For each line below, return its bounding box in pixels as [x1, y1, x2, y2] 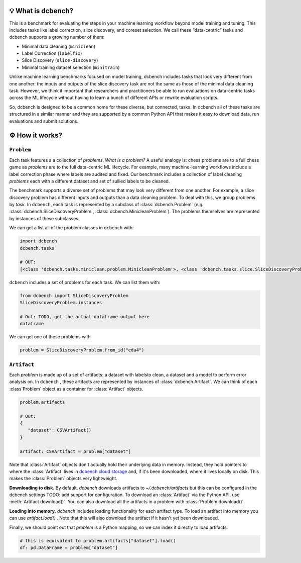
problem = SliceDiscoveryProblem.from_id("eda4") [20, 347, 144, 353]
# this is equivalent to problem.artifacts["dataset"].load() [20, 538, 176, 543]
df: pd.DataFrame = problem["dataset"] [20, 545, 118, 550]
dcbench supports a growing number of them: [9, 34, 105, 40]
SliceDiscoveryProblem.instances [20, 300, 102, 306]
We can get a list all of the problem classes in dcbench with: [9, 225, 134, 231]
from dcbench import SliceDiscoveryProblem [20, 293, 129, 299]
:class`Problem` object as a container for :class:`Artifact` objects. [9, 386, 143, 392]
